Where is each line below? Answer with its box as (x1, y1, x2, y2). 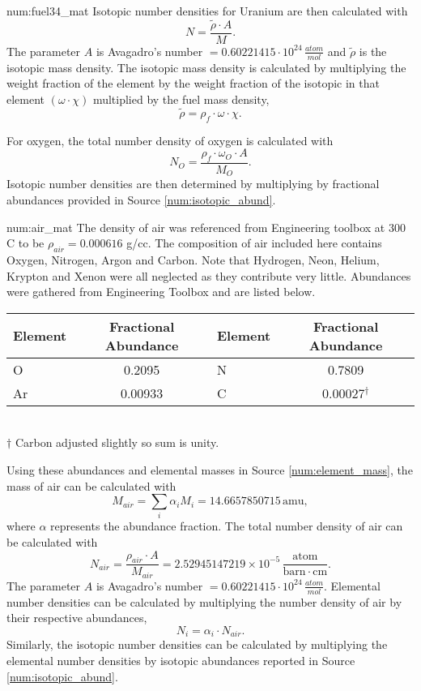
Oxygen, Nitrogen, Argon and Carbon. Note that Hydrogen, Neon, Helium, (6, 251, 380, 268)
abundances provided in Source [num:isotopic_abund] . (6, 191, 276, 208)
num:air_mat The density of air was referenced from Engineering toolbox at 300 (6, 218, 406, 235)
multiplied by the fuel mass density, (92, 90, 270, 107)
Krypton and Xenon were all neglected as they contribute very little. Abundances (6, 267, 411, 284)
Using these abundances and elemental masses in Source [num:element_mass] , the (6, 461, 413, 478)
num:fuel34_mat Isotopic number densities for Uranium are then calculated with (6, 2, 408, 19)
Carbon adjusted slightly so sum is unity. (15, 434, 219, 451)
